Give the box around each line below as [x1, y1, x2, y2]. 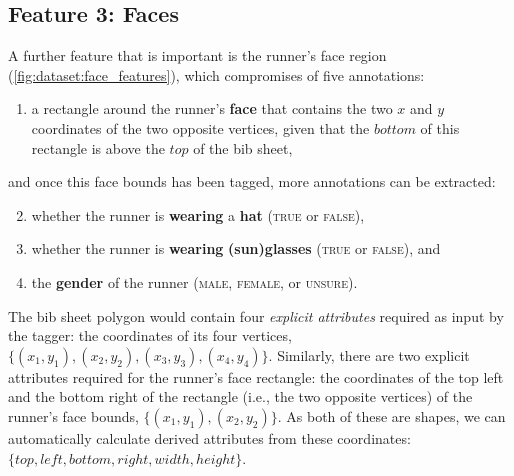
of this [420, 117, 460, 138]
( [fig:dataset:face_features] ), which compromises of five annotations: [8, 64, 425, 85]
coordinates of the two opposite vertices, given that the [31, 117, 370, 138]
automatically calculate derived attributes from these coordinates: [8, 427, 411, 448]
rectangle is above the [31, 137, 165, 158]
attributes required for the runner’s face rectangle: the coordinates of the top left [8, 366, 504, 387]
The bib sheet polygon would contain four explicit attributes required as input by [8, 305, 504, 326]
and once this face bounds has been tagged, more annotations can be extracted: [8, 171, 496, 192]
